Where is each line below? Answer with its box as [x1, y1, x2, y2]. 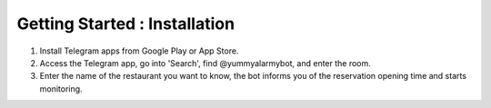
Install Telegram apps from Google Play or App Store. [39, 45, 239, 56]
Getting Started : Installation [16, 14, 235, 34]
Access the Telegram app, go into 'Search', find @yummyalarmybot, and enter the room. [39, 57, 372, 68]
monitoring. [39, 83, 83, 94]
